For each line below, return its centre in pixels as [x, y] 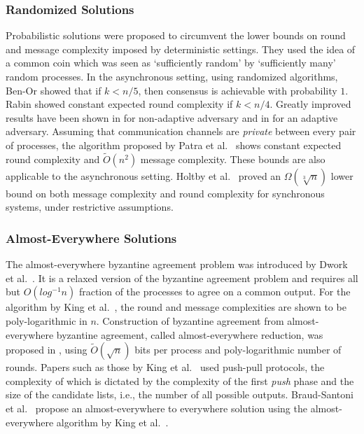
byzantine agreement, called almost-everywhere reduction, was [190, 334]
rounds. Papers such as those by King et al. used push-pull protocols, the [165, 367]
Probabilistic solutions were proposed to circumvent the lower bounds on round [176, 35]
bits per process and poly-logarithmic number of [238, 350]
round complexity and [53, 159]
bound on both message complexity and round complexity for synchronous [165, 193]
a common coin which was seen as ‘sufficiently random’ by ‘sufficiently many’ [171, 63]
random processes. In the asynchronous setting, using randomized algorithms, [172, 76]
